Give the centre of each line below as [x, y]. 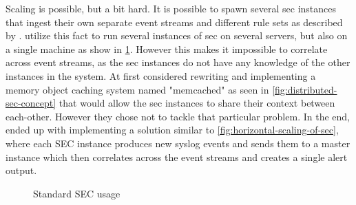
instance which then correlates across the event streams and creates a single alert [177, 157]
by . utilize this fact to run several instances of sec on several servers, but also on [177, 35]
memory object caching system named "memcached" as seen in [137, 89]
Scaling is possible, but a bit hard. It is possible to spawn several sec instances [171, 8]
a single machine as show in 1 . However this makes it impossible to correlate [167, 48]
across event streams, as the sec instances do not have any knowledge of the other [178, 62]
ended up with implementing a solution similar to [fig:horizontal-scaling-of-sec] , [172, 130]
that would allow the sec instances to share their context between [197, 103]
